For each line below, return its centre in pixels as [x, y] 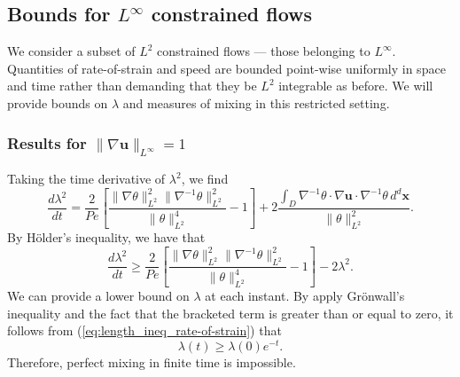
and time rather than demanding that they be [132, 86]
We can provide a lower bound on [98, 296]
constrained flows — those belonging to [264, 51]
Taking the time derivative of [86, 179]
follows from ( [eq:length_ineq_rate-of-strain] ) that [144, 330]
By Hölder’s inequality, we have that [106, 237]
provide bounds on [58, 102]
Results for [47, 142]
